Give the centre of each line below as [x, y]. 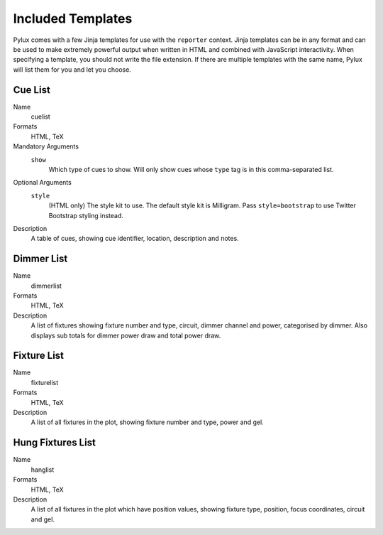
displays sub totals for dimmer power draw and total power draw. [126, 335]
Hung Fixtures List [54, 443]
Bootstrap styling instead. [86, 215]
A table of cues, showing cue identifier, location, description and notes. [135, 239]
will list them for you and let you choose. [72, 69]
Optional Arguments [43, 183]
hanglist [43, 470]
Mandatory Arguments [46, 146]
